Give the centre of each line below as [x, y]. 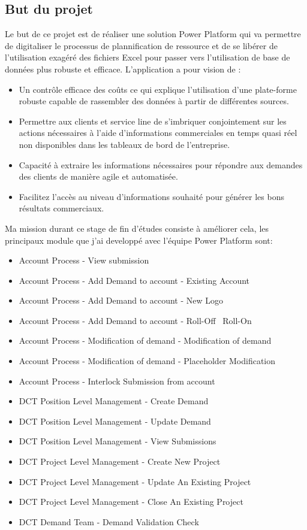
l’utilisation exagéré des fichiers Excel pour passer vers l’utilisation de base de [148, 57]
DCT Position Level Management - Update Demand [115, 421]
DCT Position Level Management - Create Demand [114, 401]
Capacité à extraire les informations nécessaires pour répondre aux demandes [161, 164]
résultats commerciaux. [61, 208]
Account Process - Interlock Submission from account [117, 381]
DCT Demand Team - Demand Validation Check [109, 521]
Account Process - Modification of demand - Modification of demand [145, 340]
